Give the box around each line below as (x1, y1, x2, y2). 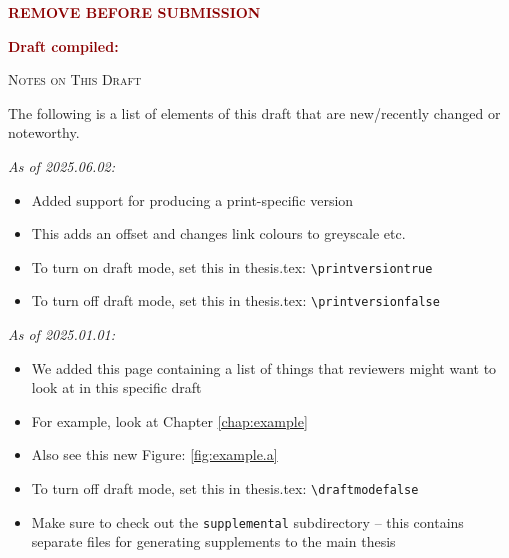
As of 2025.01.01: (8, 324, 116, 345)
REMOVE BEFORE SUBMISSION (8, 2, 261, 22)
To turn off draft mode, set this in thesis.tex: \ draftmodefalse (31, 478, 419, 499)
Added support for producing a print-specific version (31, 189, 354, 210)
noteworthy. (8, 122, 80, 143)
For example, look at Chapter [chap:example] (31, 410, 308, 431)
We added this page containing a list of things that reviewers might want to (31, 357, 497, 378)
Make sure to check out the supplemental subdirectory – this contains (31, 511, 464, 532)
